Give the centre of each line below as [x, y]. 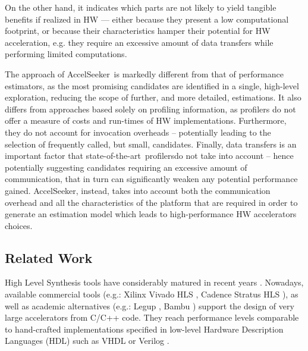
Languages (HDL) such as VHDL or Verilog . [87, 341]
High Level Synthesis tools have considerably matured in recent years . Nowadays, [154, 282]
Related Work [49, 257]
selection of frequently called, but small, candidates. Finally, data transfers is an [151, 144]
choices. [19, 225]
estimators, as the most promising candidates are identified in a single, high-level [152, 85]
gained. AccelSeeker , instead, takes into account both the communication [138, 190]
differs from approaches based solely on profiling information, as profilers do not [150, 109]
